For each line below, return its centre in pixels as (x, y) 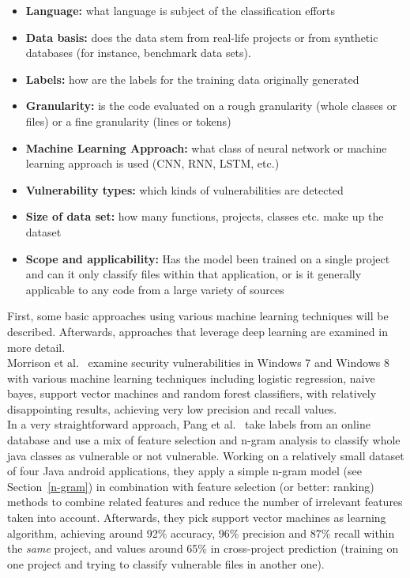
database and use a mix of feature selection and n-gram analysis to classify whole (204, 440)
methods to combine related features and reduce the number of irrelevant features (205, 502)
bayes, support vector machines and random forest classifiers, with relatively (192, 393)
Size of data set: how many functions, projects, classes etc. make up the (205, 216)
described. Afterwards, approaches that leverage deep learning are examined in (197, 331)
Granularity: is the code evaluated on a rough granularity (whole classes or (211, 106)
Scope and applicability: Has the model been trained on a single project (208, 258)
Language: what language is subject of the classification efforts (181, 10)
